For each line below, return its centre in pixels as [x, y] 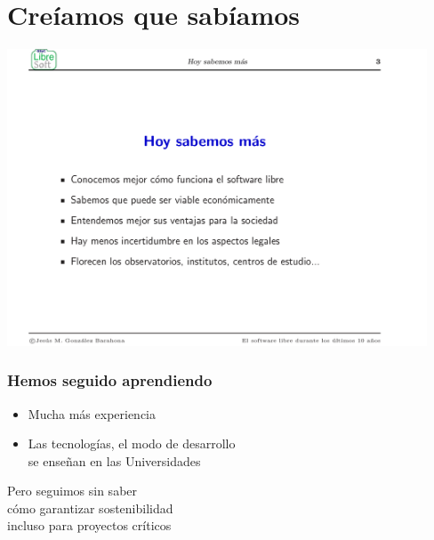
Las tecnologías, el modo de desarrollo [132, 443]
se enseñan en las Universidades [114, 460]
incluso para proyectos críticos [89, 525]
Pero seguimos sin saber [72, 491]
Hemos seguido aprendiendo [110, 380]
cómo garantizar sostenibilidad [90, 508]
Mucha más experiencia [92, 413]
